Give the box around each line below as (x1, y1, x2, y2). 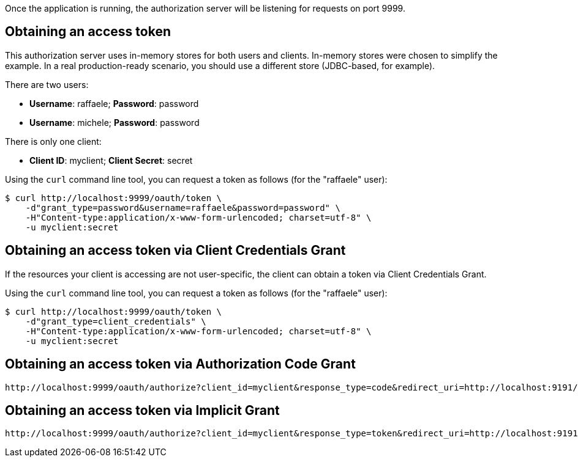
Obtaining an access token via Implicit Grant (5, 402, 280, 418)
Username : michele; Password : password (29, 117, 200, 128)
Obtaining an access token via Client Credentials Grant (5, 243, 346, 258)
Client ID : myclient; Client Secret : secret (29, 155, 193, 166)
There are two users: (5, 79, 89, 90)
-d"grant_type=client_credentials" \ (25, 316, 206, 326)
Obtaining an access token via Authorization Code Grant (5, 356, 356, 372)
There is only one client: (5, 136, 102, 147)
